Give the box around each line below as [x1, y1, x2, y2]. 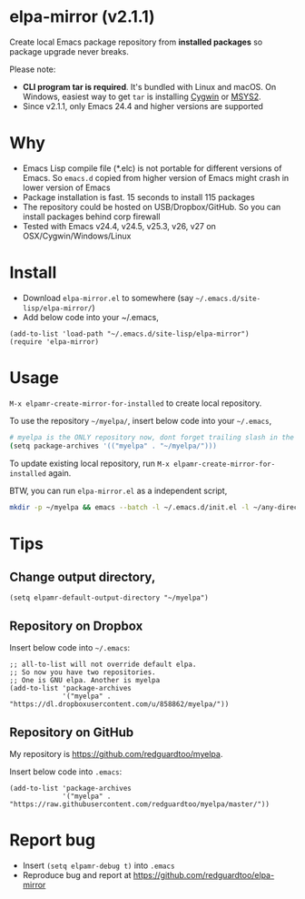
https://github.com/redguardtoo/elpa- [133, 869, 275, 880]
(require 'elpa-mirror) [9, 337, 100, 347]
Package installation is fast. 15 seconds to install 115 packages [22, 191, 256, 202]
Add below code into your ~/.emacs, [22, 311, 159, 322]
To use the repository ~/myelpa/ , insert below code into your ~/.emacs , [9, 415, 272, 426]
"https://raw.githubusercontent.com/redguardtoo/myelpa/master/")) [9, 800, 271, 809]
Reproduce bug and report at [22, 869, 132, 880]
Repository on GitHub [9, 724, 134, 740]
